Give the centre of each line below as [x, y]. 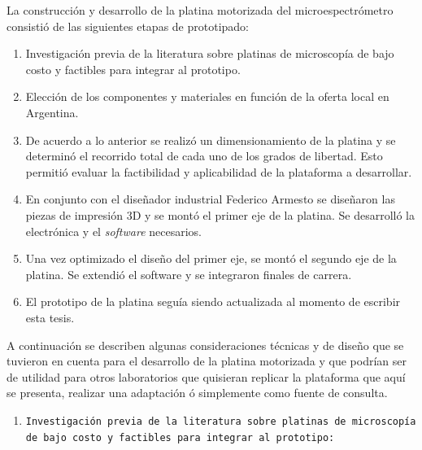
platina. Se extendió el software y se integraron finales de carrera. [189, 274]
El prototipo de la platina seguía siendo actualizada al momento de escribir [213, 301]
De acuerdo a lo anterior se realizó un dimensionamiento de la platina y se [211, 140]
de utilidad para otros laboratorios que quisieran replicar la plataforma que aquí [206, 376]
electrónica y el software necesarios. [113, 231]
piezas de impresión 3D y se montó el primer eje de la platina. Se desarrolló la [220, 214]
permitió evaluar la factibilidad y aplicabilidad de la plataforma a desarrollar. [219, 171]
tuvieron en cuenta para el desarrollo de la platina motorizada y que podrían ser [207, 361]
